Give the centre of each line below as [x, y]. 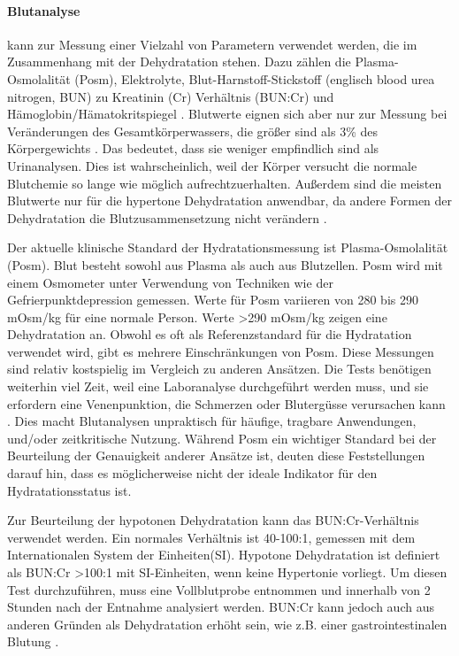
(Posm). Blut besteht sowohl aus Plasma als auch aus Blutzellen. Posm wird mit [225, 264]
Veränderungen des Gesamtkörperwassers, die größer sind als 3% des [193, 131]
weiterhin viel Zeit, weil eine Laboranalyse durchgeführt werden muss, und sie [218, 386]
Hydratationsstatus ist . [69, 490]
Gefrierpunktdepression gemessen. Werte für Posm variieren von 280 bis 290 [213, 300]
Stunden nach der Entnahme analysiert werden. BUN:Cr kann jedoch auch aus [221, 607]
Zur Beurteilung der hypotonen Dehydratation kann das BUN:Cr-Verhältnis [213, 520]
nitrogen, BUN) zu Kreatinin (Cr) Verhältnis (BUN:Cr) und [171, 96]
